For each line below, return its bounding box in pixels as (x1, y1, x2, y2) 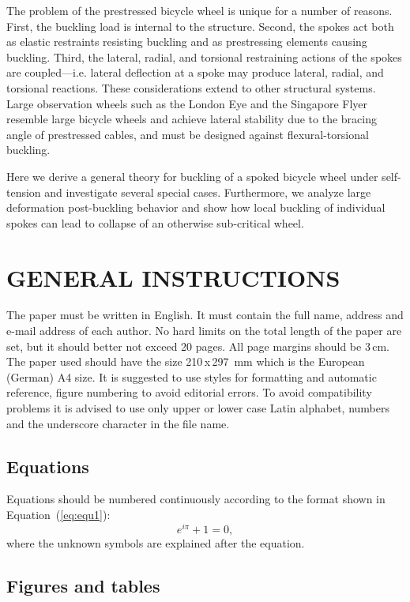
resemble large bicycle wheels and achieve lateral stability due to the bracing (6, 111, 377, 127)
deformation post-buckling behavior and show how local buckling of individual (6, 199, 386, 216)
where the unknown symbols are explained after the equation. (6, 534, 305, 551)
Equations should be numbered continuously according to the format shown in (6, 491, 386, 507)
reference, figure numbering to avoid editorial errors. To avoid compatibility (6, 384, 372, 401)
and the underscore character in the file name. (6, 415, 230, 431)
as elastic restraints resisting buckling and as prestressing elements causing (6, 33, 367, 50)
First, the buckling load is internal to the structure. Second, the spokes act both (6, 17, 394, 34)
